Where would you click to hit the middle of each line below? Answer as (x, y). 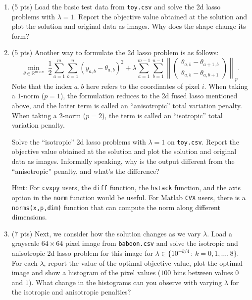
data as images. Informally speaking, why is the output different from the (123, 161)
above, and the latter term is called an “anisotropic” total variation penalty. (127, 106)
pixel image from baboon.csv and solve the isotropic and (152, 243)
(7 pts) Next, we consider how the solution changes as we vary (106, 233)
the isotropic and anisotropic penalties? (71, 292)
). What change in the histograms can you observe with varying (126, 282)
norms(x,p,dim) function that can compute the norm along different (116, 207)
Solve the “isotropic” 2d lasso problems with (79, 141)
